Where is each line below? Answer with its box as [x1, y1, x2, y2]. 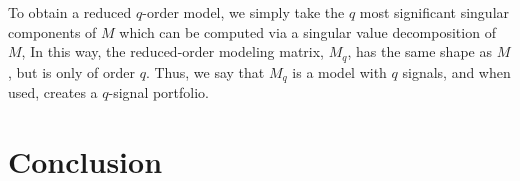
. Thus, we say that [145, 61, 265, 82]
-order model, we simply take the [142, 2, 345, 22]
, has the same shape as [347, 41, 492, 62]
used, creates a [8, 82, 98, 103]
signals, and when [402, 61, 511, 82]
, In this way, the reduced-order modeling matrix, [21, 41, 325, 62]
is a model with [292, 61, 387, 82]
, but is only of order [8, 61, 135, 82]
